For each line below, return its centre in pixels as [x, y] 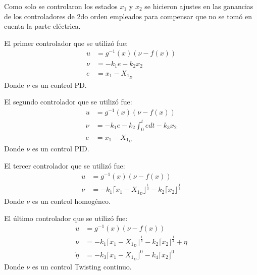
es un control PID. [61, 149]
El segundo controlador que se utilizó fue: [68, 102]
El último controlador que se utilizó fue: [66, 218]
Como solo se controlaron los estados [61, 6]
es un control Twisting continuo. [82, 266]
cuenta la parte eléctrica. [42, 26]
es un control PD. [59, 85]
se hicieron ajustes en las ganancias [199, 6]
